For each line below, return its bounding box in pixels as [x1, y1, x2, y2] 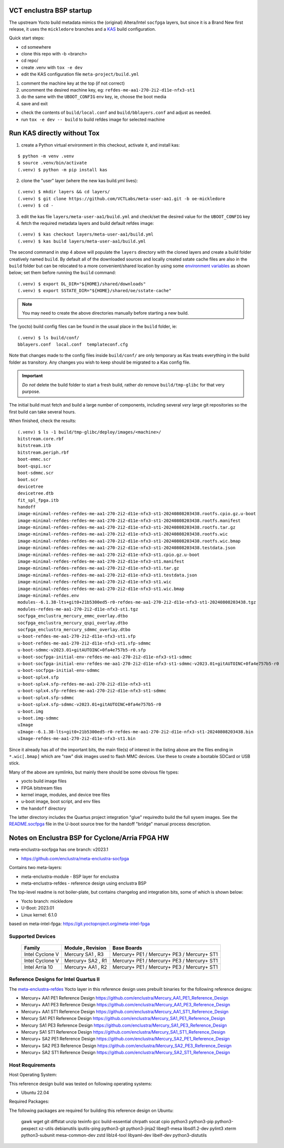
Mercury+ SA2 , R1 [64, 957, 107, 964]
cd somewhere [21, 44, 51, 50]
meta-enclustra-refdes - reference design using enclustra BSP [21, 880, 147, 886]
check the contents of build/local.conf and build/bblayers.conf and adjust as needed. [21, 110, 212, 115]
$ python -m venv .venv [18, 153, 74, 159]
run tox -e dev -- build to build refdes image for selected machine [21, 116, 165, 122]
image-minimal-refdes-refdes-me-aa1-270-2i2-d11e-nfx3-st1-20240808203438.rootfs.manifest [18, 518, 241, 523]
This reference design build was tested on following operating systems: [9, 1081, 153, 1087]
